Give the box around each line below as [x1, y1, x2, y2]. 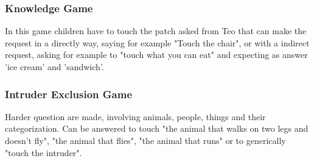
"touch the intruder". [5, 146, 82, 159]
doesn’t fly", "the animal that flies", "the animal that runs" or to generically [5, 134, 286, 146]
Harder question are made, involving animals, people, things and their [5, 110, 266, 123]
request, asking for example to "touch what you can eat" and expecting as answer [5, 48, 308, 61]
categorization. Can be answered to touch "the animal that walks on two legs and [5, 122, 309, 135]
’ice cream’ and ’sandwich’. [5, 60, 104, 73]
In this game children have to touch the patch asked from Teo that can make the [5, 24, 307, 37]
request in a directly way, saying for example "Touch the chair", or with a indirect [5, 36, 310, 49]
